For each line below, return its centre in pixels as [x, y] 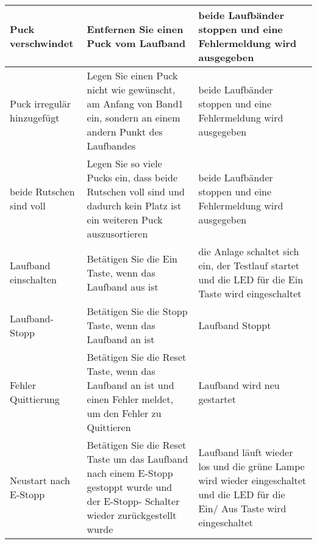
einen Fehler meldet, [130, 399]
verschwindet [42, 43]
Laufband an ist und [130, 385]
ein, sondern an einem [134, 118]
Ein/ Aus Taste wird [242, 508]
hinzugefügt [35, 118]
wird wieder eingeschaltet [252, 480]
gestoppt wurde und [130, 487]
